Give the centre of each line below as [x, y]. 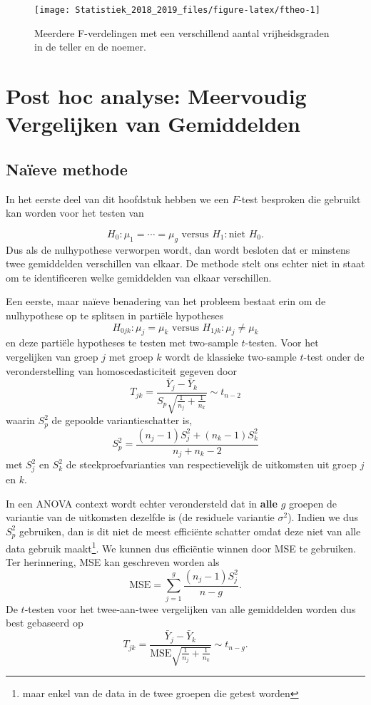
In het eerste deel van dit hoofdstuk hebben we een [117, 199]
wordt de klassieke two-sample [231, 356]
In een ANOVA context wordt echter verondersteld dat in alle [142, 503]
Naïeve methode [67, 169]
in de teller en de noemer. [90, 47]
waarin [20, 420]
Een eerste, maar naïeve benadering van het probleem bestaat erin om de [166, 301]
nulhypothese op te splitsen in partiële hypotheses [115, 315]
